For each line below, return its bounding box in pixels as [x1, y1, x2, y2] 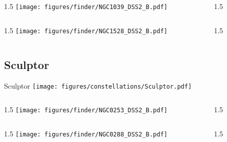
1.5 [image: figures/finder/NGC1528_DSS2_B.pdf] [4, 25, 168, 35]
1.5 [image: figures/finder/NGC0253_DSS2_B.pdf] [4, 104, 168, 115]
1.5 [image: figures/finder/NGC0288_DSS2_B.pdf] [4, 128, 168, 138]
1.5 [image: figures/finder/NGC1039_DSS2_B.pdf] [4, 1, 168, 11]
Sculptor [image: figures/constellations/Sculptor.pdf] [4, 80, 192, 91]
